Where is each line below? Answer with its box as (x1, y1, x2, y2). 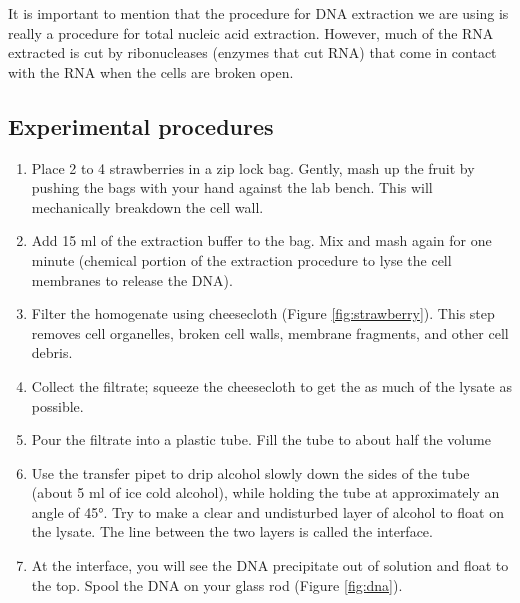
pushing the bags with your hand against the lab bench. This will (31, 177, 433, 198)
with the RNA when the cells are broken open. (8, 61, 294, 82)
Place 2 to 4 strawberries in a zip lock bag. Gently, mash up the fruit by (31, 157, 475, 178)
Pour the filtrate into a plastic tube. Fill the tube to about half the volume (31, 429, 491, 450)
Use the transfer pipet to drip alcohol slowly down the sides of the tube (31, 462, 470, 483)
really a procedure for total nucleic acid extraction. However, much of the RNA (8, 22, 494, 43)
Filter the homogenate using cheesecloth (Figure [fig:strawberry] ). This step (31, 303, 495, 324)
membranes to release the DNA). (31, 269, 233, 290)
